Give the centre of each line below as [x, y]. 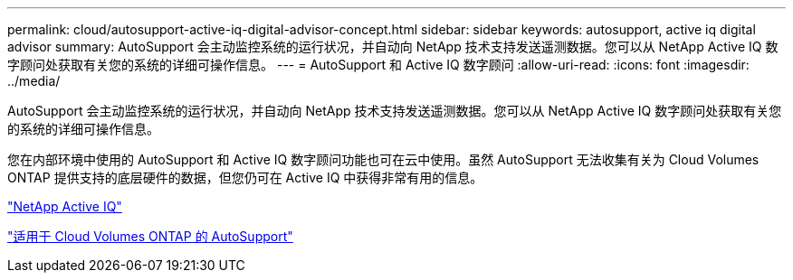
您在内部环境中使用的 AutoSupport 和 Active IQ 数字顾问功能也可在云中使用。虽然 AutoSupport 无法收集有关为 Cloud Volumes [383, 159]
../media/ [34, 81]
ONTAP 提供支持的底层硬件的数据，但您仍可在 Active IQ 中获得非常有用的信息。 [245, 177]
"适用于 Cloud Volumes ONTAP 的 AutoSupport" [150, 236]
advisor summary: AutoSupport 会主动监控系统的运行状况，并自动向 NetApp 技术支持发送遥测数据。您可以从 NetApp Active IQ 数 [393, 47]
